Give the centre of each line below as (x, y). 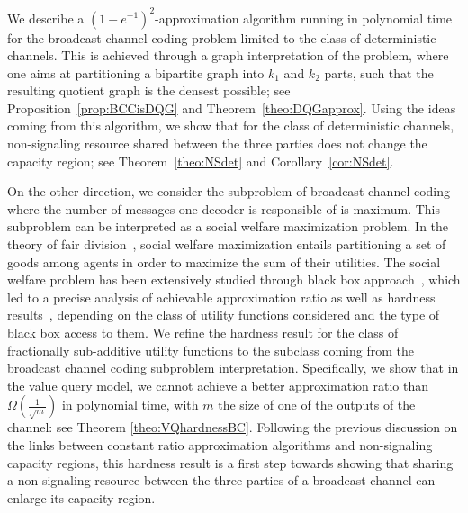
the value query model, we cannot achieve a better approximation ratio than (218, 385)
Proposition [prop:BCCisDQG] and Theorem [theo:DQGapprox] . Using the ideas (232, 108)
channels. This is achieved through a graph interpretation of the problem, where (228, 55)
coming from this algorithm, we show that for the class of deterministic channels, (231, 126)
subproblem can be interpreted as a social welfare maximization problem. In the (228, 226)
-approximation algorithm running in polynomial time (304, 18)
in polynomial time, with (130, 405)
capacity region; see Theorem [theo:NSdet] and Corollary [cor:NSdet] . (201, 161)
